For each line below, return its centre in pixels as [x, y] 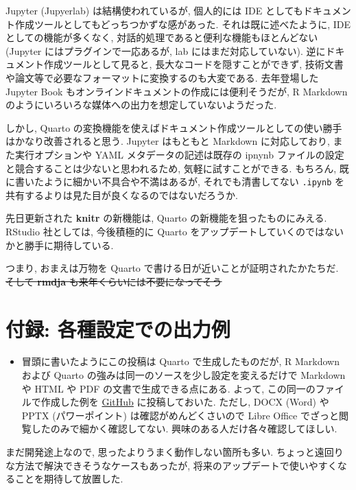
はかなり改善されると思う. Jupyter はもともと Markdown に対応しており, [168, 141]
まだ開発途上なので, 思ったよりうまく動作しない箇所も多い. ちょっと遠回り [175, 452]
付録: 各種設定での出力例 [118, 328]
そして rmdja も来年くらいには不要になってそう [114, 281]
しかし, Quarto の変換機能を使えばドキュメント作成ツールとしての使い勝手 [174, 127]
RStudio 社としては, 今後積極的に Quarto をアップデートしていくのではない [175, 231]
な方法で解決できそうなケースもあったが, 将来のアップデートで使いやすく [171, 465]
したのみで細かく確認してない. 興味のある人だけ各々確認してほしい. [184, 429]
